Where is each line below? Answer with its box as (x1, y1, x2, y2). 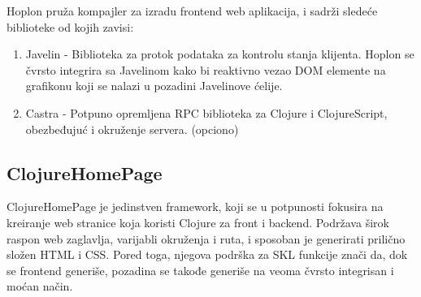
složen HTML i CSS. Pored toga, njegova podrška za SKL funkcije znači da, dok (7, 246, 408, 263)
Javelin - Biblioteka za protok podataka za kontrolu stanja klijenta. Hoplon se (25, 45, 414, 62)
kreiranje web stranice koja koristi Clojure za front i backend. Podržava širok (7, 213, 389, 230)
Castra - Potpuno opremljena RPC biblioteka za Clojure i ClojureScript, (25, 104, 388, 121)
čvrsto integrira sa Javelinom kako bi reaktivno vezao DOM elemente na (25, 61, 386, 78)
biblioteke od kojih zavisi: (7, 18, 134, 35)
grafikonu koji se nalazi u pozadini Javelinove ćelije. (25, 77, 283, 94)
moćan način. (7, 278, 73, 295)
